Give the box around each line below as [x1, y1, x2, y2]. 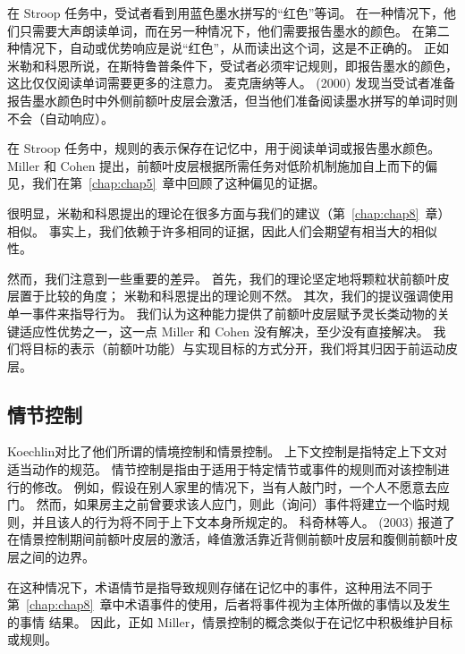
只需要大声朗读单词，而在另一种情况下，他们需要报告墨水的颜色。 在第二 [19, 21, 450, 39]
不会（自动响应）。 [7, 108, 114, 127]
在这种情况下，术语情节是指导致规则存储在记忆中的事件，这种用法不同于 [7, 577, 433, 596]
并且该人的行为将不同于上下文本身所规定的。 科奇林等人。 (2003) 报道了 [31, 512, 455, 531]
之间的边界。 [19, 548, 95, 566]
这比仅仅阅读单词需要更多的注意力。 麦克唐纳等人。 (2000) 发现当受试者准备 [7, 73, 455, 92]
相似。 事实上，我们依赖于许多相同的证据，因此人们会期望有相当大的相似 [7, 221, 437, 240]
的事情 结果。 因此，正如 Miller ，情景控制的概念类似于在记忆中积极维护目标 [7, 612, 453, 631]
